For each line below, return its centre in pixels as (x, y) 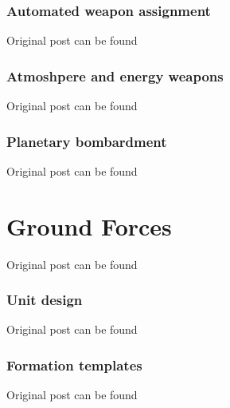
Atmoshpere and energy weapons (115, 75)
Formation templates (74, 364)
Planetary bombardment (87, 141)
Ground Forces (89, 226)
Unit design (45, 300)
